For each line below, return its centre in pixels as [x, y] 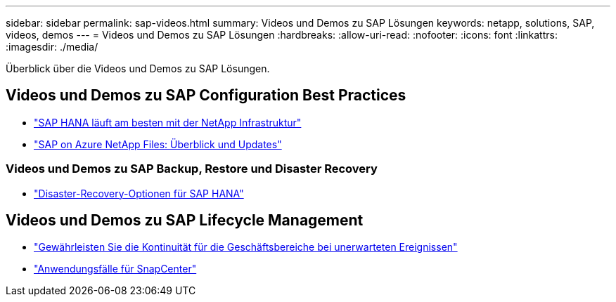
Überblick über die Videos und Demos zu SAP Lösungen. [138, 68]
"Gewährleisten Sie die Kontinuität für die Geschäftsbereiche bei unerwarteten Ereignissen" [246, 247]
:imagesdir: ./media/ [52, 47]
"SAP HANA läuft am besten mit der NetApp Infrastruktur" [168, 122]
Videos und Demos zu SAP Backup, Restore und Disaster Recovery [192, 169]
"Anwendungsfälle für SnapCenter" [115, 269]
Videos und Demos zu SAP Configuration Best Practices [206, 96]
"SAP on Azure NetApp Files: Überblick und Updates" [158, 144]
